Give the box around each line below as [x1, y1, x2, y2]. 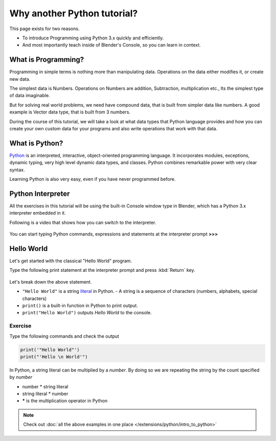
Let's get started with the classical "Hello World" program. [9, 258, 132, 264]
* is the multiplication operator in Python [22, 398, 107, 404]
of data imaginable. [9, 92, 51, 99]
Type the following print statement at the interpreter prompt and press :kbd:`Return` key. [9, 267, 195, 273]
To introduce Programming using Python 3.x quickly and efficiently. [22, 35, 164, 41]
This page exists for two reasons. [9, 26, 80, 32]
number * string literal [22, 383, 68, 389]
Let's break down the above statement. [9, 278, 92, 285]
